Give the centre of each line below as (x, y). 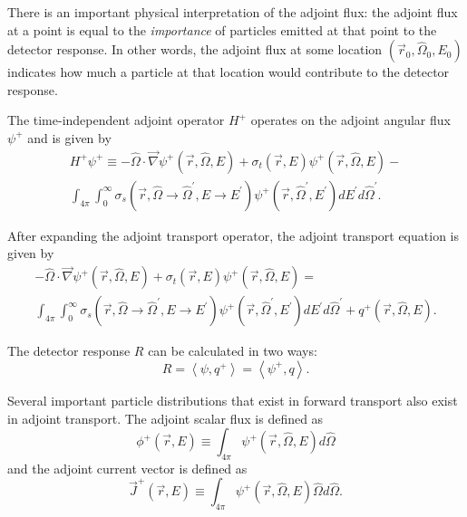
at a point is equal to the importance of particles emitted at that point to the (222, 29)
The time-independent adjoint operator (116, 120)
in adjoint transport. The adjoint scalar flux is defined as (165, 418)
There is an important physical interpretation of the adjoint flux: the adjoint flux (233, 12)
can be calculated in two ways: (233, 351)
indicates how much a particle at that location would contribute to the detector (229, 72)
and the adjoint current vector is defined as (127, 468)
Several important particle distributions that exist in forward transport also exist (233, 400)
